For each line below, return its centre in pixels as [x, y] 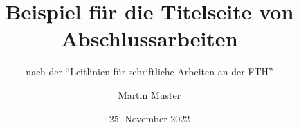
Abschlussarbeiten [149, 38]
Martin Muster [149, 94]
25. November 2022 [149, 118]
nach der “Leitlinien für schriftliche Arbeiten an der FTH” [149, 72]
